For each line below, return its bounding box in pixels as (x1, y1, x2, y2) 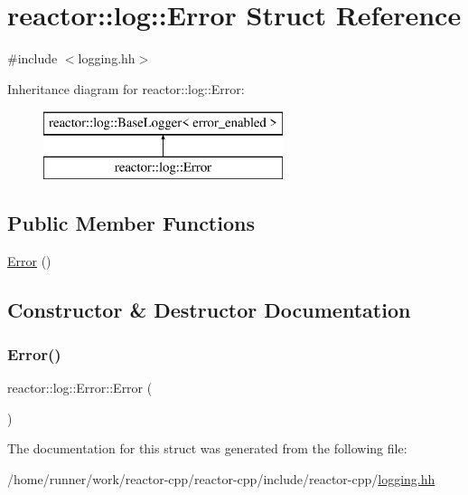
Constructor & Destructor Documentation (7, 295, 411, 323)
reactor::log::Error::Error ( (7, 378, 153, 397)
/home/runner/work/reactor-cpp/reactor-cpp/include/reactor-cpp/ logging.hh (7, 470, 435, 489)
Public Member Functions (7, 208, 255, 236)
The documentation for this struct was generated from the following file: (7, 439, 407, 458)
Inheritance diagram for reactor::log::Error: (7, 79, 245, 98)
